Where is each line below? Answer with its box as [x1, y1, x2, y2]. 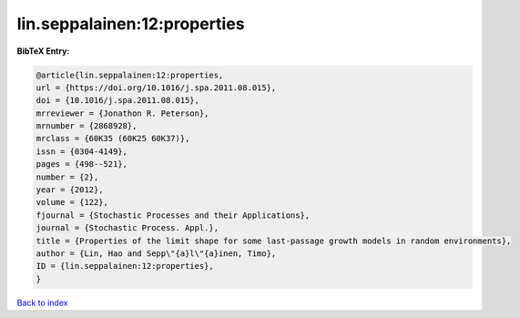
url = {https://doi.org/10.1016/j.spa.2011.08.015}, [36, 82, 277, 93]
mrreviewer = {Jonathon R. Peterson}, [36, 108, 209, 118]
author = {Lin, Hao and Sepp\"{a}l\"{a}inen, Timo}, [36, 249, 277, 259]
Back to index [16, 297, 68, 308]
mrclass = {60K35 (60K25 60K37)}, [36, 133, 190, 144]
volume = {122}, [36, 197, 109, 208]
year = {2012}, [36, 185, 104, 195]
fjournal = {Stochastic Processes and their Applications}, [36, 210, 311, 221]
